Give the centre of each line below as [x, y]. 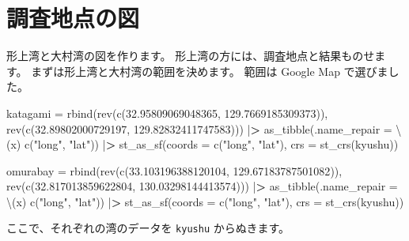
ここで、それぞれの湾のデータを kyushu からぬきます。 [148, 228]
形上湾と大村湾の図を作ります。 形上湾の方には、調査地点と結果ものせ [191, 56]
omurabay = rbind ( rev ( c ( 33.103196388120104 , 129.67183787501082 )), [174, 170]
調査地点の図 [73, 18]
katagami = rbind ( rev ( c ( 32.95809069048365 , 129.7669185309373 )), [167, 113]
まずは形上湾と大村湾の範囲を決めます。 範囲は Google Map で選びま [210, 71]
